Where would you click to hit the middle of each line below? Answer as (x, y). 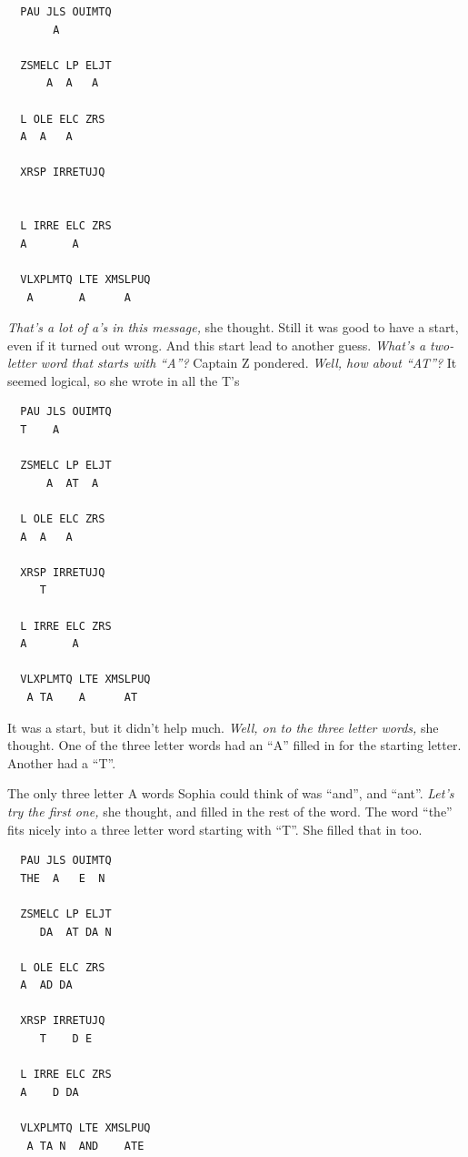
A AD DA (46, 985)
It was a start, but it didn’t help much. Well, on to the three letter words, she (223, 727)
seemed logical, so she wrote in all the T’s (124, 380)
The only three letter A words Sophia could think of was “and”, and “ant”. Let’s (231, 793)
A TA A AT (82, 697)
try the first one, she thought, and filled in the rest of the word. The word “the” (230, 811)
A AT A (72, 483)
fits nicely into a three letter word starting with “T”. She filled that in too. (215, 829)
